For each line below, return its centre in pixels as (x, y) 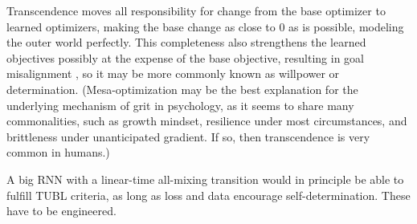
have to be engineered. (61, 211)
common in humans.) (58, 152)
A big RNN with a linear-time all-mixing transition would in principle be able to (205, 179)
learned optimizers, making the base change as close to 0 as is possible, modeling (205, 26)
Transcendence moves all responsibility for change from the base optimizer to (196, 10)
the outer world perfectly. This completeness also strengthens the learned (186, 42)
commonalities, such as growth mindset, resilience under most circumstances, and (207, 121)
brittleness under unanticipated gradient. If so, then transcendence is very (188, 136)
